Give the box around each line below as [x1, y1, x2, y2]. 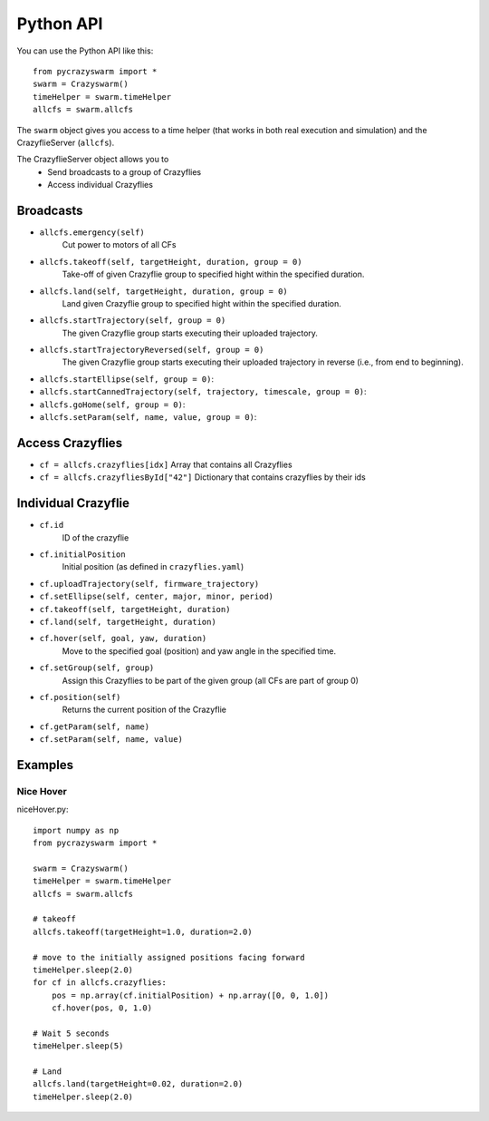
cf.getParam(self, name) [39, 721, 149, 732]
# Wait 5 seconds [33, 1028, 110, 1038]
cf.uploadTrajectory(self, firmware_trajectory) [39, 579, 260, 589]
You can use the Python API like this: [16, 45, 154, 56]
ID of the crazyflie [62, 531, 129, 543]
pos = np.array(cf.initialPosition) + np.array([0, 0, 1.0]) [51, 989, 330, 1000]
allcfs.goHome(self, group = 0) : [39, 399, 186, 410]
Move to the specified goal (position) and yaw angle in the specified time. [62, 645, 337, 657]
